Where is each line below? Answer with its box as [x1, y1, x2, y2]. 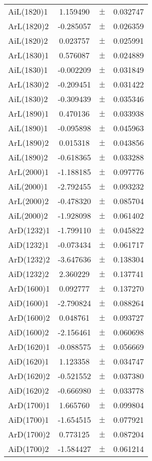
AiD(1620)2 [8, 385, 49, 396]
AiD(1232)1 [8, 239, 49, 250]
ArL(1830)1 [8, 49, 49, 61]
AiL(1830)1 [8, 64, 48, 75]
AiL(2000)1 [8, 180, 48, 192]
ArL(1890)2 [8, 137, 49, 148]
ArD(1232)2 [8, 253, 50, 265]
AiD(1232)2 [8, 268, 49, 280]
